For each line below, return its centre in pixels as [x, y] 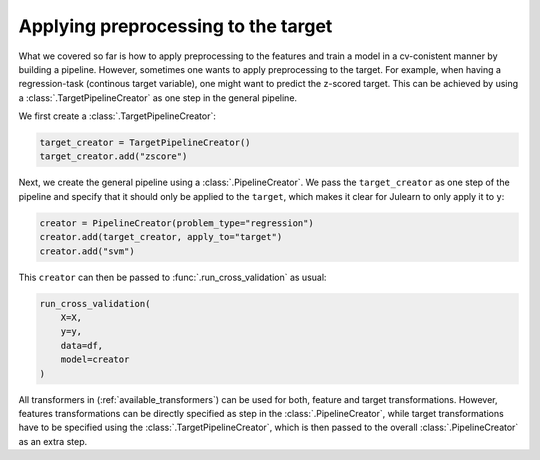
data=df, [82, 345]
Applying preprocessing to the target [175, 26]
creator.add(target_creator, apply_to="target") [161, 237]
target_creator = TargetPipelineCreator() [145, 143]
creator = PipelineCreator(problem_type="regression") [176, 223]
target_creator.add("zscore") [113, 156]
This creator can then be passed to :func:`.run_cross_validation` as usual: [172, 277]
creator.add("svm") [87, 251]
